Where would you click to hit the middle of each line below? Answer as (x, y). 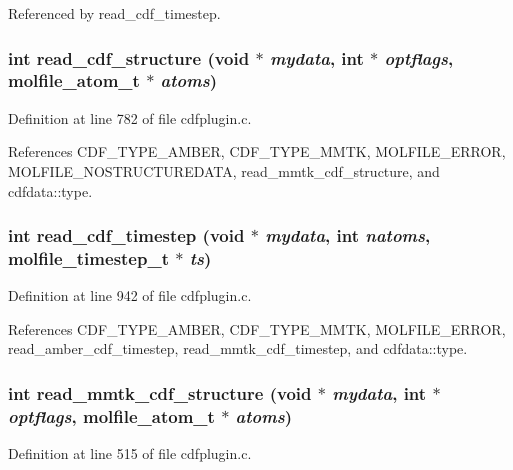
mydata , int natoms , (348, 235)
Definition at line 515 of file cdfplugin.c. (130, 453)
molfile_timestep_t (88, 257)
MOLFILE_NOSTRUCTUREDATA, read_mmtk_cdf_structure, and (224, 170)
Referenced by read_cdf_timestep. (114, 13)
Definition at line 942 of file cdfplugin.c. (130, 295)
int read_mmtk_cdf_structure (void (160, 392)
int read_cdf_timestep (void (126, 235)
